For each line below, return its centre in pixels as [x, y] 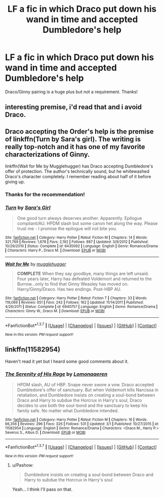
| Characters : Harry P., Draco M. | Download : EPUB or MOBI [55, 251]
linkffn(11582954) [33, 349]
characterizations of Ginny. [48, 154]
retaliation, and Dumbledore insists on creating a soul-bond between [86, 395]
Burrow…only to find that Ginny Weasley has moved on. [73, 284]
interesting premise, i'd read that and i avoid [73, 107]
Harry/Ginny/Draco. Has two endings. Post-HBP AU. [69, 289]
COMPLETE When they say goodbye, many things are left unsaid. [83, 274]
